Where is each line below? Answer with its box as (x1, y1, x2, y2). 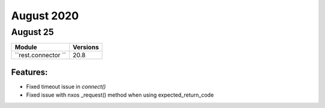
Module (14, 43, 37, 51)
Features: (11, 67, 48, 77)
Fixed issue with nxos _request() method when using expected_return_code (26, 91, 214, 99)
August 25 (11, 27, 54, 37)
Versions (72, 43, 99, 51)
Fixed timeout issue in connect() (26, 83, 107, 90)
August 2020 (11, 9, 79, 22)
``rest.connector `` (14, 51, 66, 60)
